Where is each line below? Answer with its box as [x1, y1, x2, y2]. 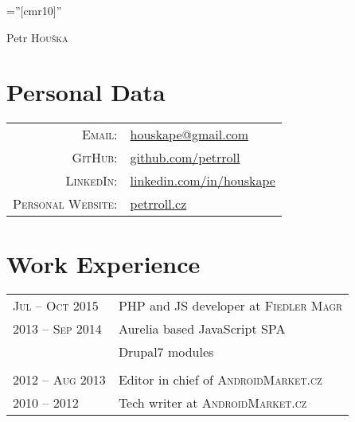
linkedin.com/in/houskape [130, 171, 275, 190]
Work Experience [6, 247, 201, 279]
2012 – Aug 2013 [13, 370, 106, 389]
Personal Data [6, 76, 166, 108]
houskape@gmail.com [130, 125, 249, 144]
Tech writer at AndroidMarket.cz [118, 393, 307, 412]
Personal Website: [13, 194, 118, 213]
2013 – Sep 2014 [13, 319, 102, 338]
